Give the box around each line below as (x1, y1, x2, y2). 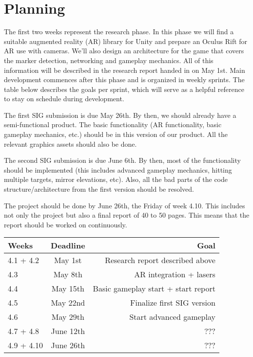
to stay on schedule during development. (4, 93, 124, 104)
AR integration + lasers (134, 268, 215, 280)
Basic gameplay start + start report (93, 283, 215, 294)
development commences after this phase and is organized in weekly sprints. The (4, 74, 245, 85)
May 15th (51, 283, 84, 294)
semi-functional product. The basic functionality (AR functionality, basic (4, 119, 222, 130)
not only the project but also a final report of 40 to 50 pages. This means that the (4, 210, 250, 220)
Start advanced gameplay (129, 311, 215, 323)
